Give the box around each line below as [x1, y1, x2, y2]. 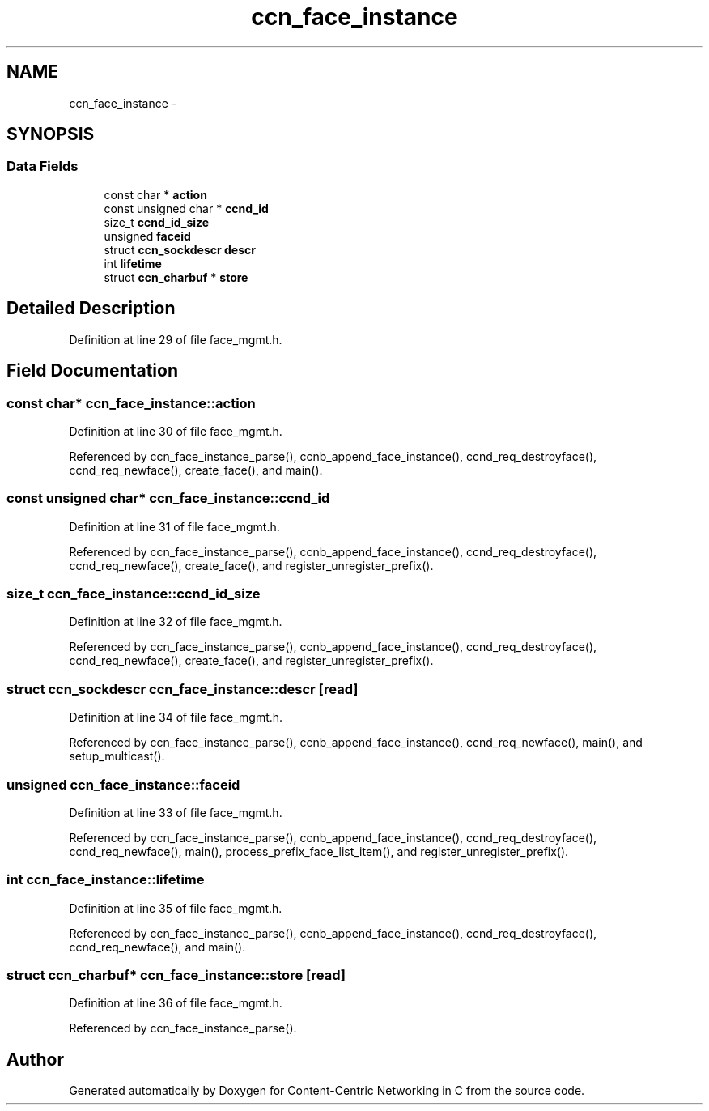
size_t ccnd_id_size [104, 215, 210, 229]
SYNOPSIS [6, 124, 95, 145]
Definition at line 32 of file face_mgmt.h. [69, 615, 282, 629]
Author [6, 1049, 64, 1070]
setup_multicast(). [69, 749, 165, 764]
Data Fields [6, 158, 79, 175]
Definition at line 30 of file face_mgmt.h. [69, 424, 282, 438]
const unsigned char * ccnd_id [104, 201, 269, 215]
